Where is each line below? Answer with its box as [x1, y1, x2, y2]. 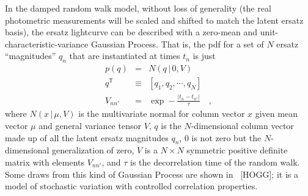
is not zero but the [191, 131, 262, 144]
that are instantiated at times [69, 49, 180, 62]
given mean [255, 107, 298, 120]
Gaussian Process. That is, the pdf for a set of [90, 37, 264, 50]
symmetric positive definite [186, 144, 288, 156]
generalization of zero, [52, 144, 134, 156]
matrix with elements [5, 155, 84, 168]
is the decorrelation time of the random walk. [130, 155, 300, 168]
